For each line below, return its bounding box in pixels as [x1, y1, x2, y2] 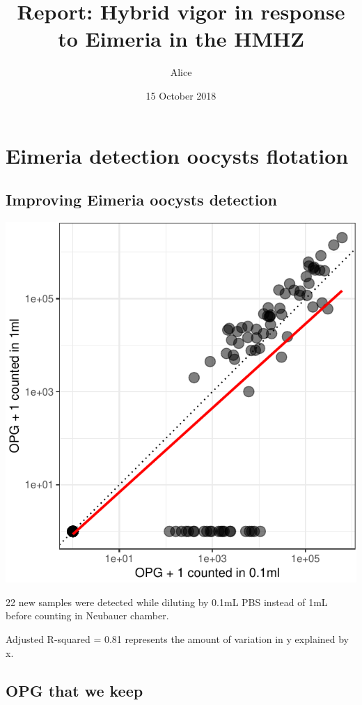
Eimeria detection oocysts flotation [6, 141, 349, 169]
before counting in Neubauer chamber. [6, 608, 169, 623]
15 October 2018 [145, 88, 217, 102]
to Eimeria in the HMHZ [58, 24, 304, 53]
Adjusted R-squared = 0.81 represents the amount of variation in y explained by [6, 632, 349, 646]
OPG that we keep [6, 679, 143, 701]
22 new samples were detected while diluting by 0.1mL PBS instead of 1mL [6, 594, 328, 609]
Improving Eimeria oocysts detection [6, 189, 277, 210]
